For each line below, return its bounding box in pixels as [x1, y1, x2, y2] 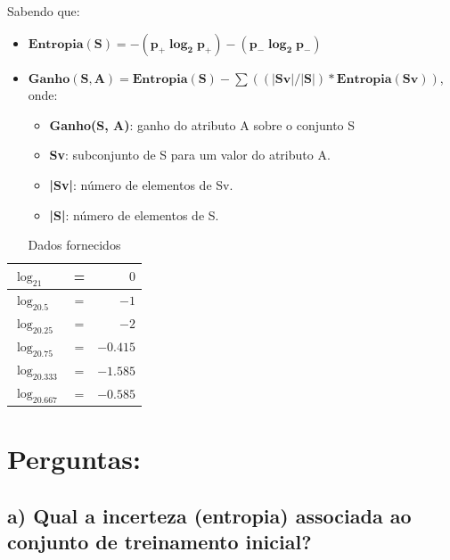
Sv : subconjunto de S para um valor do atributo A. [49, 145, 331, 164]
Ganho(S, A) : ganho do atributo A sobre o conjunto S [49, 115, 356, 134]
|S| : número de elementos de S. [49, 205, 219, 224]
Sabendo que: [7, 2, 80, 20]
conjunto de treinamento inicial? [7, 528, 312, 556]
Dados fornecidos [28, 235, 121, 254]
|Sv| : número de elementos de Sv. [49, 175, 233, 194]
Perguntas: [7, 441, 141, 477]
